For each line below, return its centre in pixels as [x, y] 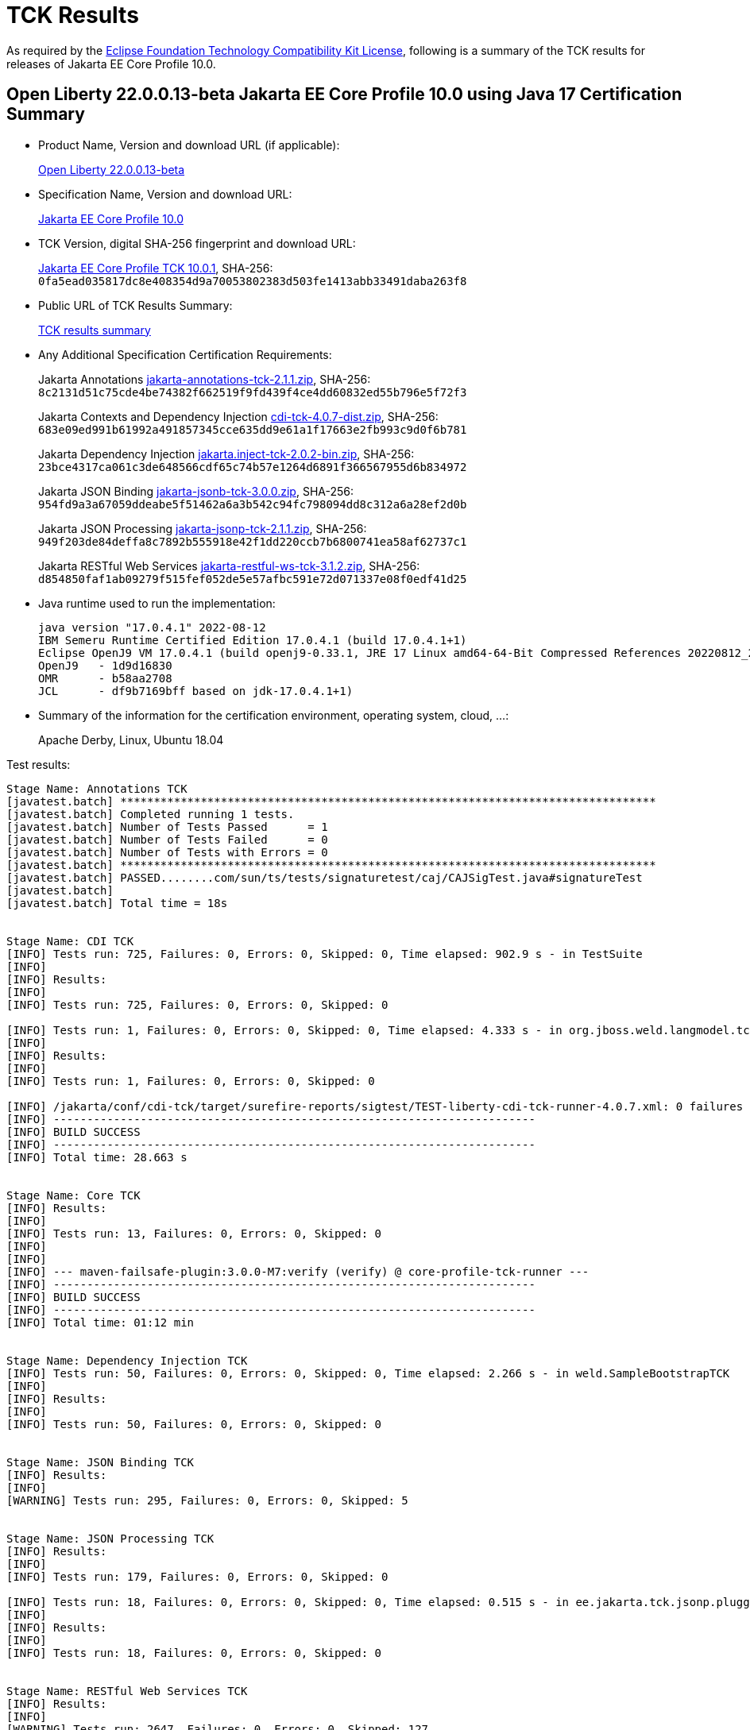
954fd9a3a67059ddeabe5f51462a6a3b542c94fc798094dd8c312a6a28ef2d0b [253, 504]
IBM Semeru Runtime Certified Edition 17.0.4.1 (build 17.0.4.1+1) [253, 640]
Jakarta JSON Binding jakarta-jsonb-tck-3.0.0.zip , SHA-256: [196, 491]
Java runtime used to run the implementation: [157, 603]
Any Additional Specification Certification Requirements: [185, 354]
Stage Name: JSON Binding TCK [101, 1462]
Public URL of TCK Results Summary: [135, 305]
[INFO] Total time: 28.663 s [97, 1157]
